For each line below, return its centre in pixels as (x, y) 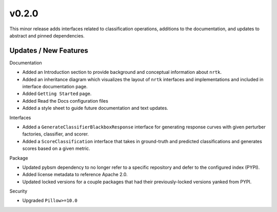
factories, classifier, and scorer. (56, 134)
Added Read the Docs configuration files (65, 101)
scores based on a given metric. (56, 148)
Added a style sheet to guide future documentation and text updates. (95, 108)
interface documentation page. (55, 87)
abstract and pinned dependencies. (47, 35)
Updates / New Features (49, 51)
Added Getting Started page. (57, 94)
